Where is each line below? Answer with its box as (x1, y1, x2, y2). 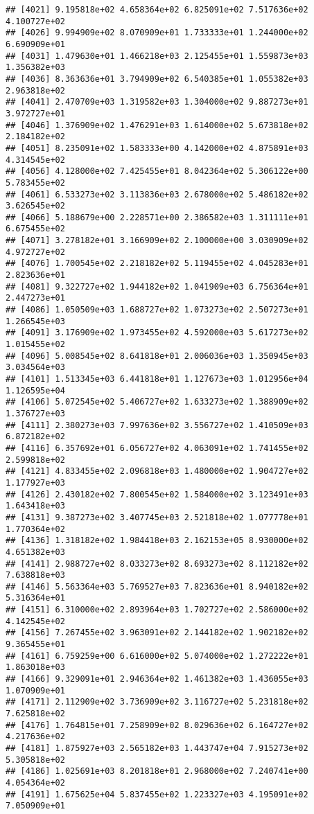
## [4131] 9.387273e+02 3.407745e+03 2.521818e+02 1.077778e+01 (6, 512, 308, 522)
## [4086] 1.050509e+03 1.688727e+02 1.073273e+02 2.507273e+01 (6, 305, 308, 315)
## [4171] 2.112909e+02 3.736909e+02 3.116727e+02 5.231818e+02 (6, 697, 308, 707)
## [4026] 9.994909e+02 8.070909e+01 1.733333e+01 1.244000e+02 (6, 28, 308, 38)
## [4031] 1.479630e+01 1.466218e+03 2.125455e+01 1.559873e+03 (6, 51, 308, 61)
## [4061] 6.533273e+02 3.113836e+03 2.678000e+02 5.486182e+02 (6, 189, 308, 200)
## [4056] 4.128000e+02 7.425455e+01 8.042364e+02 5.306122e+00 (6, 166, 308, 177)
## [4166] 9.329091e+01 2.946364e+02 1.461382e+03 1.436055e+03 (6, 674, 308, 684)
